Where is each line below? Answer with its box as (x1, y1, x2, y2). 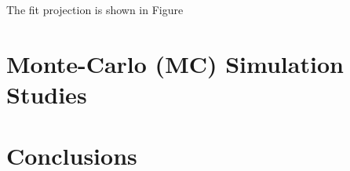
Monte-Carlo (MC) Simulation (6, 47, 344, 79)
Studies (6, 78, 87, 110)
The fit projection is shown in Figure (6, 2, 184, 17)
